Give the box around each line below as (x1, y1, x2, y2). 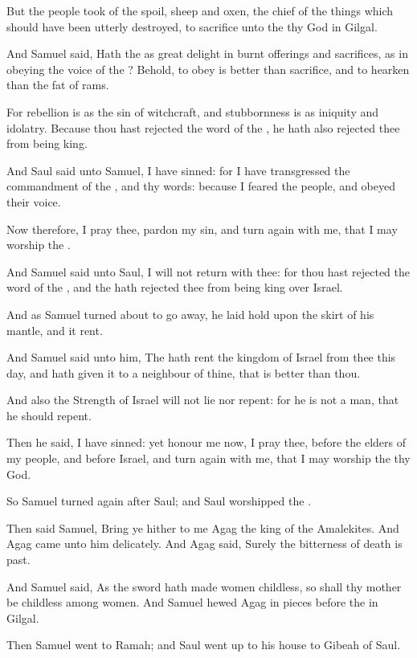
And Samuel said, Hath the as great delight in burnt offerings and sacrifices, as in (6, 45, 408, 62)
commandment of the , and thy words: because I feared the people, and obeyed (6, 178, 395, 194)
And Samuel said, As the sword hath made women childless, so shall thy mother (6, 578, 402, 595)
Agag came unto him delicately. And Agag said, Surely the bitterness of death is (6, 535, 403, 552)
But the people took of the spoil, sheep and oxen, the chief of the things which (6, 2, 394, 18)
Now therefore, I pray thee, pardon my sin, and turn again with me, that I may (6, 220, 398, 237)
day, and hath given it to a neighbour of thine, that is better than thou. (6, 364, 361, 381)
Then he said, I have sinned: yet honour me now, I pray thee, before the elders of (6, 434, 406, 451)
